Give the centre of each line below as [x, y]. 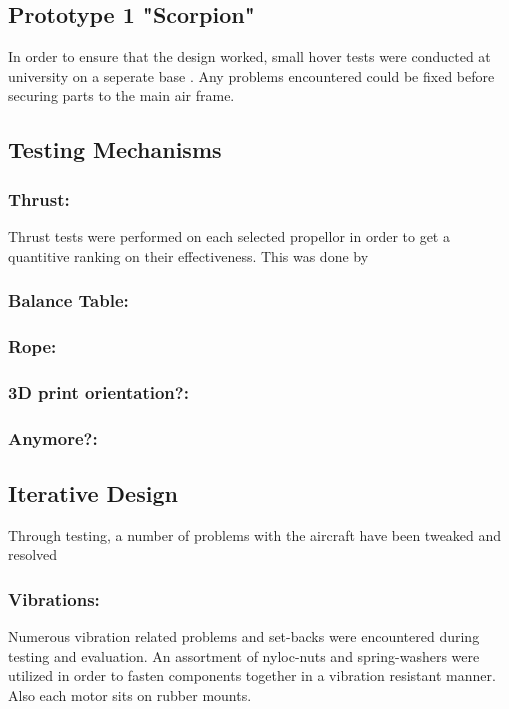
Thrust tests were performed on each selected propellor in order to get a [229, 235]
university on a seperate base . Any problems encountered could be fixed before [251, 75]
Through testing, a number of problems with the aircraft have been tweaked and [255, 534]
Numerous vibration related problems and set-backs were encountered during [244, 636]
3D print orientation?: [98, 391]
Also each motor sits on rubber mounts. [130, 694]
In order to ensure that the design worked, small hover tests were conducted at [249, 56]
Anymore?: [53, 437]
